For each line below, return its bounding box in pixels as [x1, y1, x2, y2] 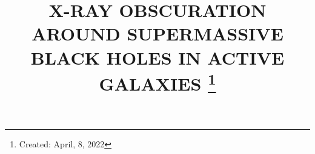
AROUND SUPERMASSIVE [31, 21, 283, 46]
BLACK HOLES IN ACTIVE [30, 45, 285, 69]
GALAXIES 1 [99, 68, 216, 96]
